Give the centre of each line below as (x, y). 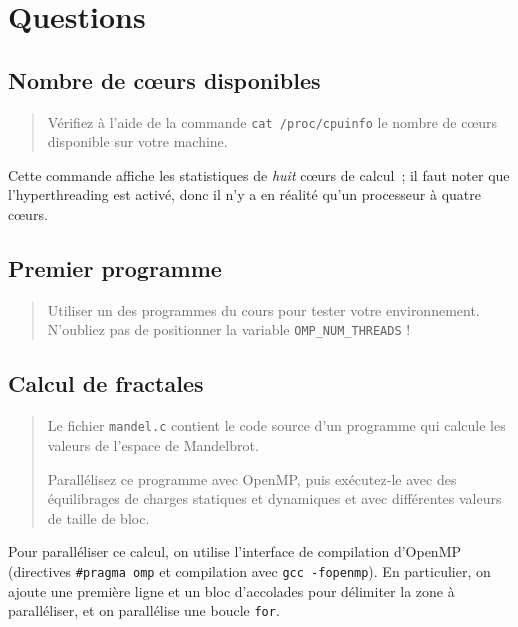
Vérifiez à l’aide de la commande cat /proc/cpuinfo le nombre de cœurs (272, 121)
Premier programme (115, 268)
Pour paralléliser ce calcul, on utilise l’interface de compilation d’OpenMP (235, 551)
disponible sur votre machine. (137, 141)
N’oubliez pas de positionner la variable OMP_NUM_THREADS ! (229, 329)
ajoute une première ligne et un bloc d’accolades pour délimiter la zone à (231, 590)
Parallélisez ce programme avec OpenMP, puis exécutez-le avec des (252, 478)
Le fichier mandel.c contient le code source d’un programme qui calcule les (276, 425)
